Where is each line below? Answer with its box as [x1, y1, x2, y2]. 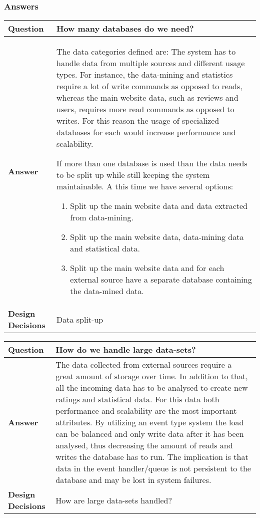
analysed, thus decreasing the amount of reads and [55, 439, 233, 451]
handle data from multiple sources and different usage [56, 57, 245, 69]
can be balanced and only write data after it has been [55, 428, 244, 440]
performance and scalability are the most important [55, 405, 237, 417]
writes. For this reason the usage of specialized [56, 115, 219, 127]
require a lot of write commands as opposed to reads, [56, 80, 242, 92]
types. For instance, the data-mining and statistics [56, 69, 233, 81]
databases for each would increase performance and [56, 126, 236, 138]
